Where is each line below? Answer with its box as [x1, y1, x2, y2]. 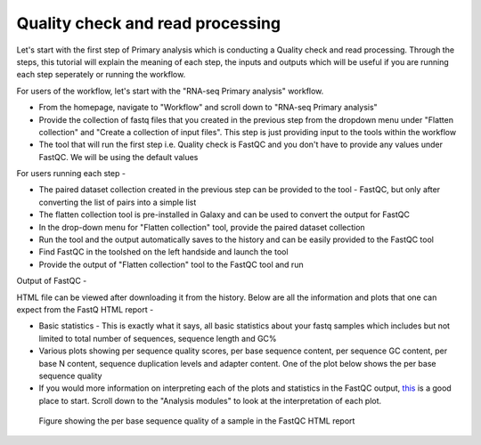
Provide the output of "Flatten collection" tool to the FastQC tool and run [38, 259, 304, 270]
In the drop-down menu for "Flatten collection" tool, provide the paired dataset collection [38, 222, 365, 232]
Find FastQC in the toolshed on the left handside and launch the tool [38, 247, 289, 257]
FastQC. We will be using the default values [38, 151, 199, 162]
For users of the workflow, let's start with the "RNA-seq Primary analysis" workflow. [16, 85, 324, 96]
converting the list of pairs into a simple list [38, 197, 197, 207]
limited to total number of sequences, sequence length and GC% [38, 333, 277, 344]
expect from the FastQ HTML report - [16, 303, 154, 315]
